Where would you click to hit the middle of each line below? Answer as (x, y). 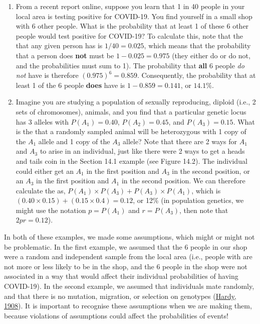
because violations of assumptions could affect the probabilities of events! (116, 315)
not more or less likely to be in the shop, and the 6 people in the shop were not (126, 266)
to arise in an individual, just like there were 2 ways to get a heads (142, 151)
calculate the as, (41, 190)
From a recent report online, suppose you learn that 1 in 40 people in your (130, 6)
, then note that (204, 210)
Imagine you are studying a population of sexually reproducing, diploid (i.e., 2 (136, 102)
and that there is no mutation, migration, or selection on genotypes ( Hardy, (120, 296)
